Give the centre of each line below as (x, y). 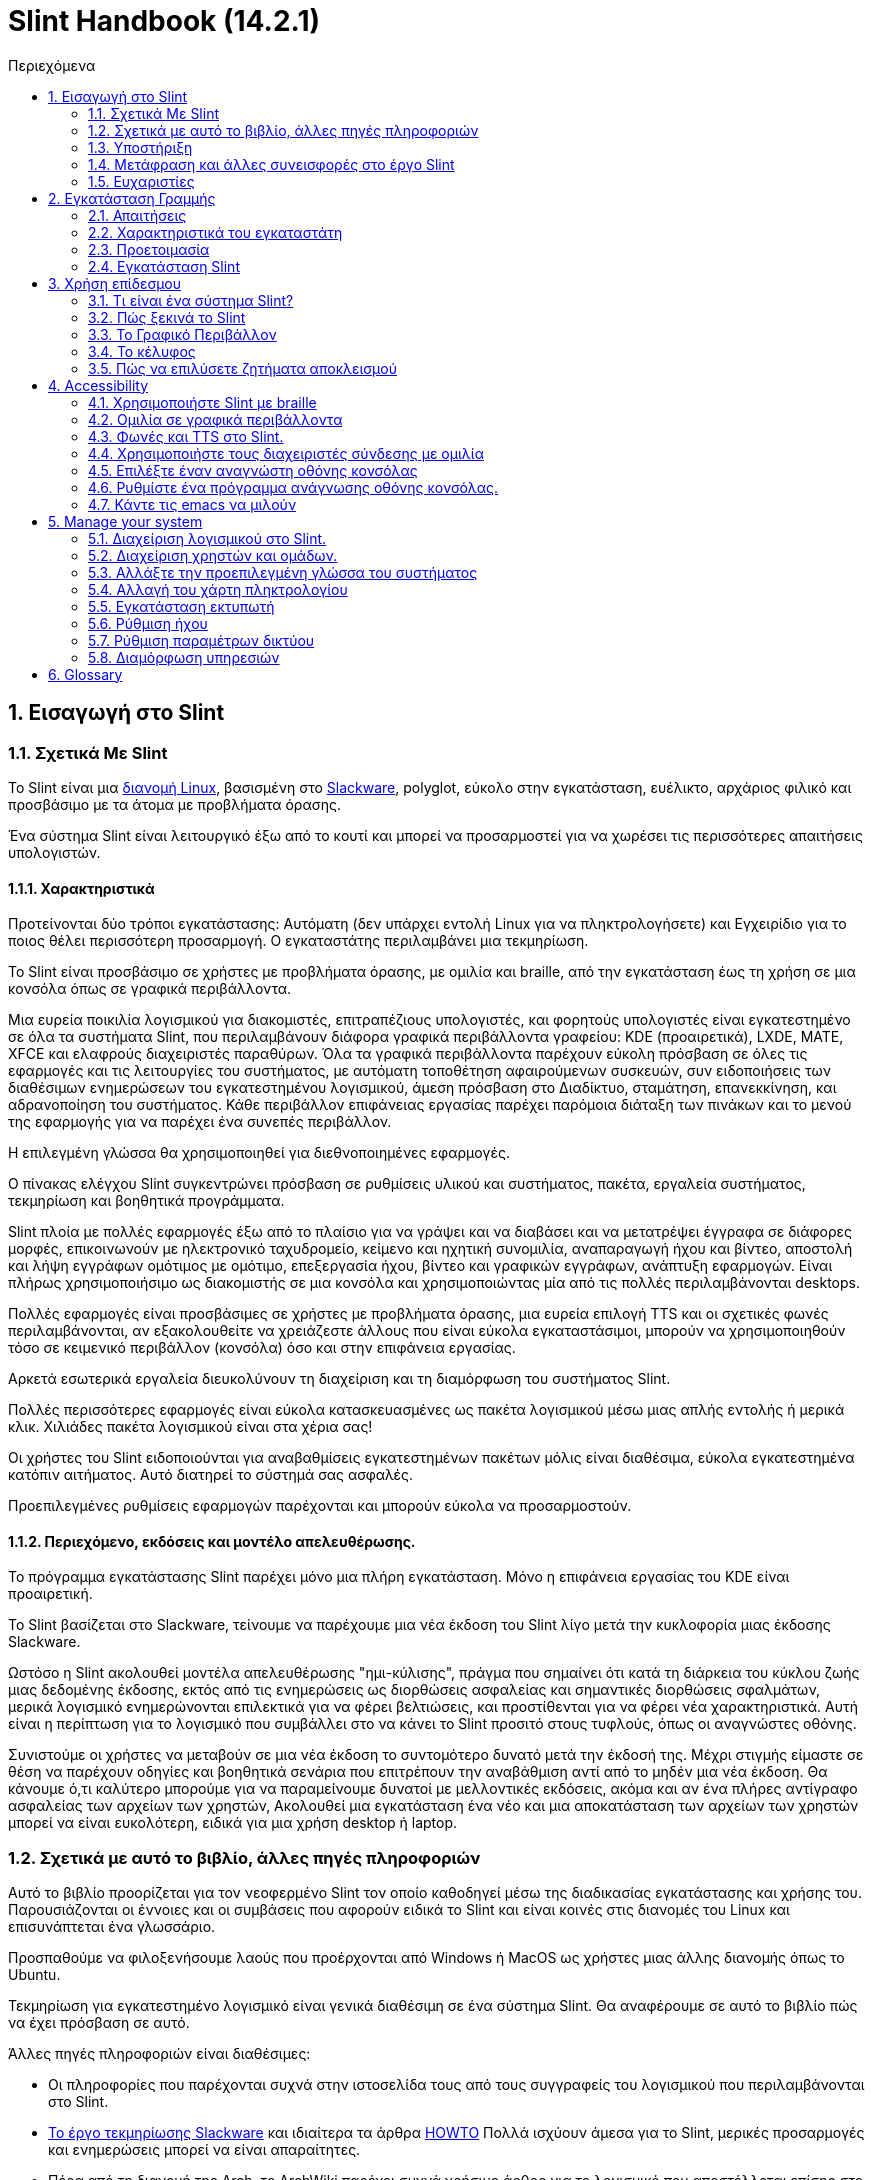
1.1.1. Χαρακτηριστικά (81, 888)
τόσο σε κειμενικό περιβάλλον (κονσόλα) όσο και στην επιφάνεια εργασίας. (262, 1348)
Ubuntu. (34, 1975)
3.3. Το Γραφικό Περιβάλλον (182, 334)
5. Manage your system (125, 521)
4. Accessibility (98, 385)
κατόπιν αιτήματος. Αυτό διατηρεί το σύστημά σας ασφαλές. (211, 1475)
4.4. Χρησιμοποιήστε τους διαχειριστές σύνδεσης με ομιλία (286, 453)
